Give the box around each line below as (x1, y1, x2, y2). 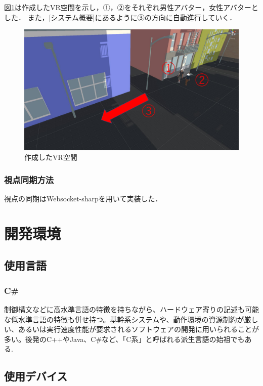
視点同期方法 (4, 173, 54, 186)
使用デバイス (4, 368, 68, 384)
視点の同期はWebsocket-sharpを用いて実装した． (4, 193, 162, 204)
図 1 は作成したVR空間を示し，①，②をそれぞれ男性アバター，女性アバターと (4, 2, 258, 12)
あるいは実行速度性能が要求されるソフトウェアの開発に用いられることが (18, 324, 259, 334)
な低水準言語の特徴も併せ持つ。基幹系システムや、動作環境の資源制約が (4, 314, 244, 324)
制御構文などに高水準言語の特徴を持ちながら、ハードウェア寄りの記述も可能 (4, 304, 259, 315)
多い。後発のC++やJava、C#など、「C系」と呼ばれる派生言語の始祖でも (4, 333, 245, 344)
